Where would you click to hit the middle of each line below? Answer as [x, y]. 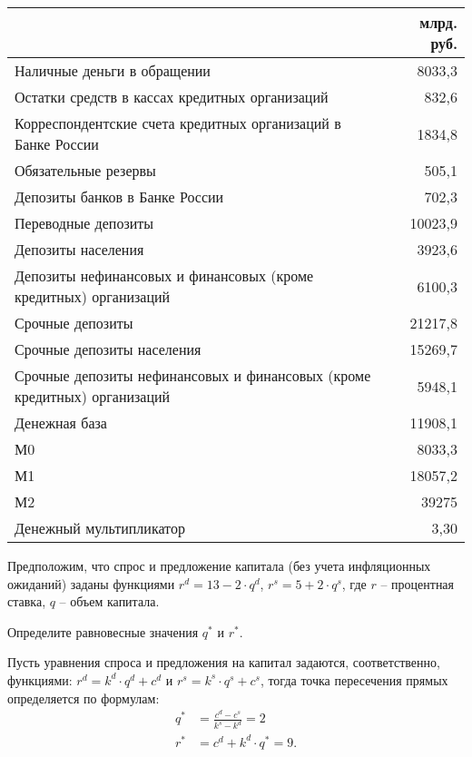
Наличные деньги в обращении [113, 70]
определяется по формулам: [84, 698]
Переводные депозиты [84, 223]
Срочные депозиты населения [108, 349]
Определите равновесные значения [103, 631]
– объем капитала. [109, 601]
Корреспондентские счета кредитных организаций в [178, 123]
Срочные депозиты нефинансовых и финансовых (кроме [193, 375]
